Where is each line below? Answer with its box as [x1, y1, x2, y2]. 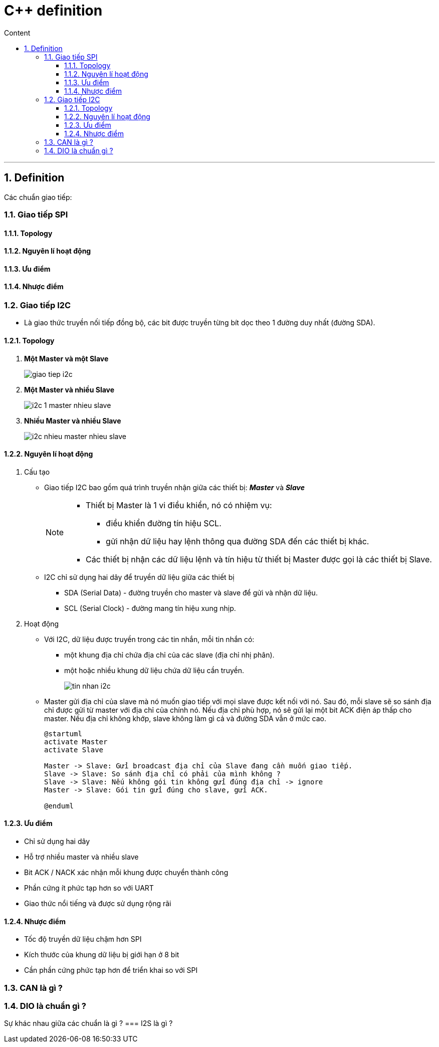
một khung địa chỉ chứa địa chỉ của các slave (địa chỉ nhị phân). [64, 650, 275, 659]
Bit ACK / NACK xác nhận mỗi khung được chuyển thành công [24, 868, 229, 877]
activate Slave [44, 745, 104, 754]
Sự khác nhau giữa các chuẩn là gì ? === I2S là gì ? [4, 1019, 173, 1028]
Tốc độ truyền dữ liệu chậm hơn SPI [24, 935, 142, 944]
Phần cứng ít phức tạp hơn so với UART [24, 884, 154, 893]
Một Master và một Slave [24, 354, 109, 363]
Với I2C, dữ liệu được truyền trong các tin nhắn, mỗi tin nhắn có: [44, 635, 255, 644]
